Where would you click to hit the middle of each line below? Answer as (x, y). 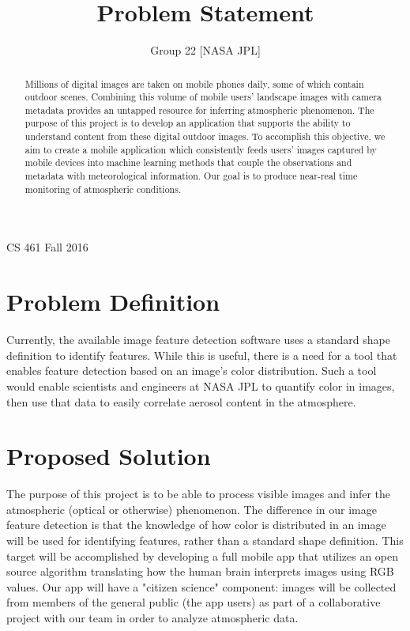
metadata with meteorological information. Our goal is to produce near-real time (191, 176)
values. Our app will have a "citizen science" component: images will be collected (201, 586)
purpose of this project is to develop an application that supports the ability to (188, 123)
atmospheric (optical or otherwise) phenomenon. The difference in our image (192, 509)
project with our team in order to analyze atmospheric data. (152, 617)
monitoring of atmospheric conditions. (103, 189)
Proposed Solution (109, 456)
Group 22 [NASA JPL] (205, 50)
